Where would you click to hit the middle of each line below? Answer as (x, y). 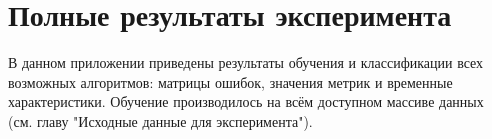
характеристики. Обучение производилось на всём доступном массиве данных (246, 101)
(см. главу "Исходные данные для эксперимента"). (160, 120)
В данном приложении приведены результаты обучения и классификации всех (246, 62)
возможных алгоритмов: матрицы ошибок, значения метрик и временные (230, 81)
